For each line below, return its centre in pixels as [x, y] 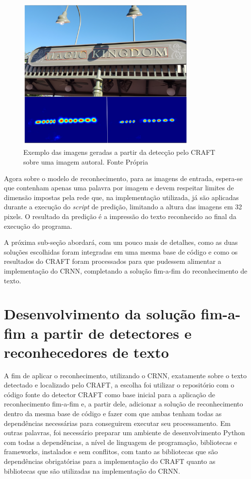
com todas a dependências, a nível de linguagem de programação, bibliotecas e [121, 442]
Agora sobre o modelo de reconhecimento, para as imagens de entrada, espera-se [123, 178]
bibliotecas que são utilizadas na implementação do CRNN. [92, 470]
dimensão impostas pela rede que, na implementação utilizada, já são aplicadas [121, 197]
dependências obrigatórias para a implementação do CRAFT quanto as [110, 461]
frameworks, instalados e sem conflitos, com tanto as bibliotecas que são [111, 451]
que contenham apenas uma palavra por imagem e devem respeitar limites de [119, 188]
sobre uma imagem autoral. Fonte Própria [86, 162]
